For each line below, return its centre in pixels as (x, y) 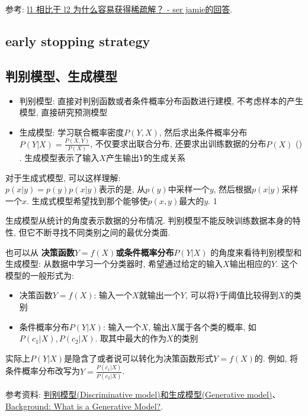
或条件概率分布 (145, 252)
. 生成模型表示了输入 (59, 157)
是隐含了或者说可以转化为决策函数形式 (139, 358)
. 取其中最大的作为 (131, 338)
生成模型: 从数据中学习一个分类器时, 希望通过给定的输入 (114, 264)
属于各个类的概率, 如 (216, 326)
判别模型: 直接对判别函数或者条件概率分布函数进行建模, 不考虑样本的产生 (161, 100)
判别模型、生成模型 (61, 75)
